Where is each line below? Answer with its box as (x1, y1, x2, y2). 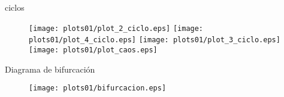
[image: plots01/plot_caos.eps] (29, 45, 158, 54)
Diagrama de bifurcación (5, 62, 95, 75)
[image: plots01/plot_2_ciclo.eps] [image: (29, 24, 204, 33)
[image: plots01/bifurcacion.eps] (29, 84, 167, 93)
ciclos (5, 1, 25, 13)
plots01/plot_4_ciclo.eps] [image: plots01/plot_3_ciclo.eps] (29, 36, 280, 45)
